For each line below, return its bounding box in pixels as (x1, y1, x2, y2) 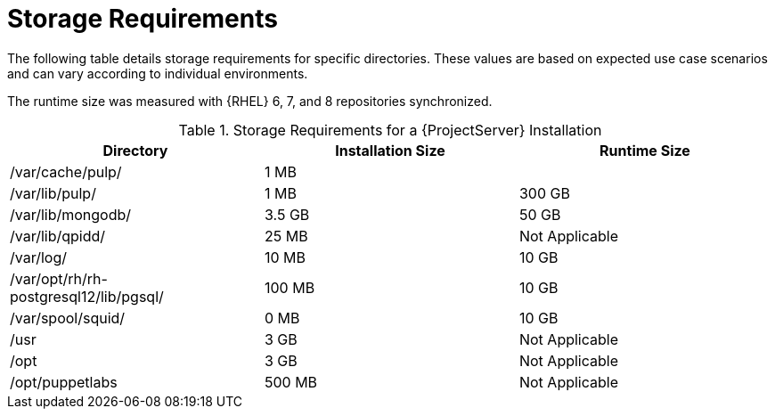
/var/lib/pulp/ (10, 184, 96, 202)
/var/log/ (10, 248, 67, 266)
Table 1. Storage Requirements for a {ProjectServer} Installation (178, 120, 602, 139)
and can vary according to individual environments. (7, 65, 308, 81)
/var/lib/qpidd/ (10, 226, 106, 245)
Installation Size (335, 141, 445, 159)
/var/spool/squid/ (10, 308, 126, 327)
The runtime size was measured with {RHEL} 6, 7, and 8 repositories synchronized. (7, 93, 493, 109)
